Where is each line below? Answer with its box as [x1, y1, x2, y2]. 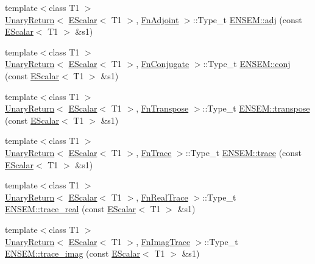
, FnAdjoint [136, 13, 179, 26]
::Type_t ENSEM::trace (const [185, 146, 302, 159]
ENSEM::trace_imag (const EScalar [5, 247, 141, 260]
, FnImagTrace [136, 235, 191, 248]
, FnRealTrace [136, 190, 188, 203]
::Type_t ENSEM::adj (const [193, 13, 302, 26]
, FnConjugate [136, 57, 189, 70]
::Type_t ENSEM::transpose [202, 102, 310, 115]
